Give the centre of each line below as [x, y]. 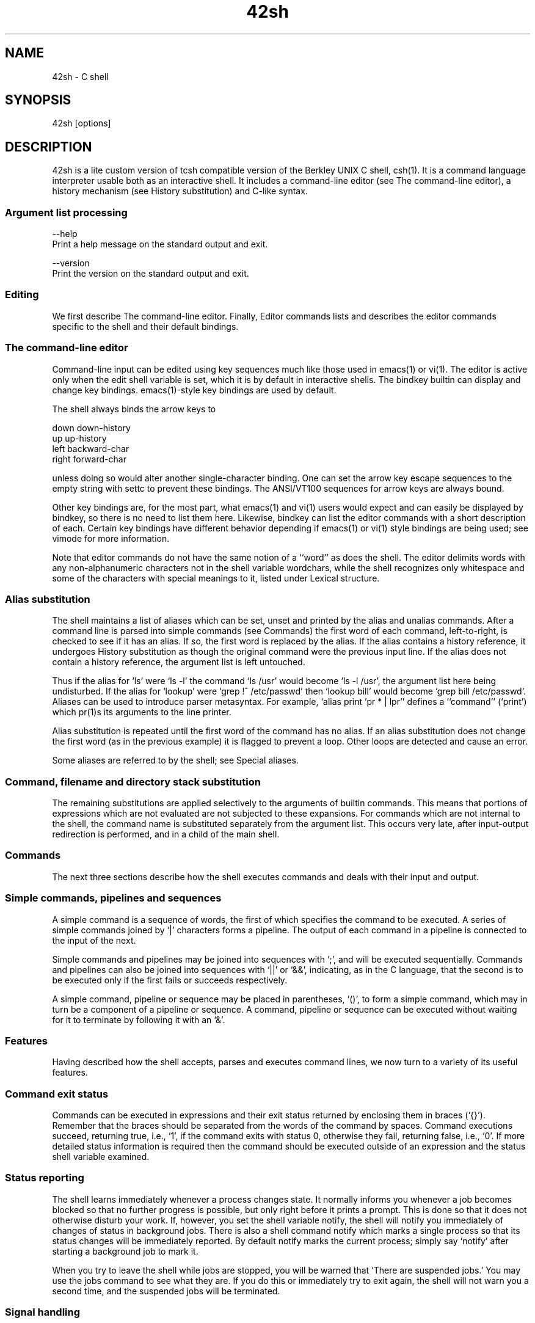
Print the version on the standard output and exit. [151, 274]
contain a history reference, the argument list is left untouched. [179, 662]
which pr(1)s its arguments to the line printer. [142, 712]
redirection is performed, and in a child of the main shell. [166, 834]
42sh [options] [82, 123]
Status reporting [45, 1178]
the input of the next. [94, 940]
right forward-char [89, 459]
